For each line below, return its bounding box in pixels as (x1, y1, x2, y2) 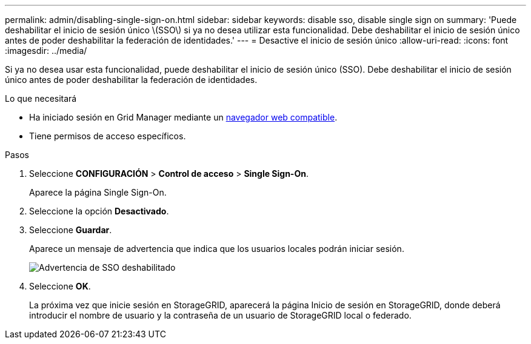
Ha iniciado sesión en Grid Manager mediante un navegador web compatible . (29, 112, 338, 122)
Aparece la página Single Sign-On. (29, 187, 167, 197)
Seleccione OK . (29, 281, 91, 291)
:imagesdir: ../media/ (5, 45, 87, 56)
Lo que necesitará (5, 93, 77, 104)
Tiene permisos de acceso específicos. (29, 131, 186, 141)
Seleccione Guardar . (29, 225, 112, 235)
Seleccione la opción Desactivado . (29, 206, 169, 216)
